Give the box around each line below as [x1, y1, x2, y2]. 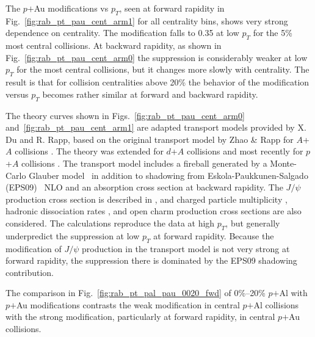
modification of [5, 242, 62, 255]
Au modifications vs [34, 2, 109, 14]
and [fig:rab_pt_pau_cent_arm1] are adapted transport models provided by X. [5, 121, 306, 134]
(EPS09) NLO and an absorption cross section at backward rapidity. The [5, 181, 283, 194]
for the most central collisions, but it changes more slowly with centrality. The [16, 63, 310, 76]
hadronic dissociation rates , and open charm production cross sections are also [5, 205, 302, 217]
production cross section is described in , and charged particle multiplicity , [5, 192, 288, 205]
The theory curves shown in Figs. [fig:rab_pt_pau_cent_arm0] [5, 109, 245, 121]
